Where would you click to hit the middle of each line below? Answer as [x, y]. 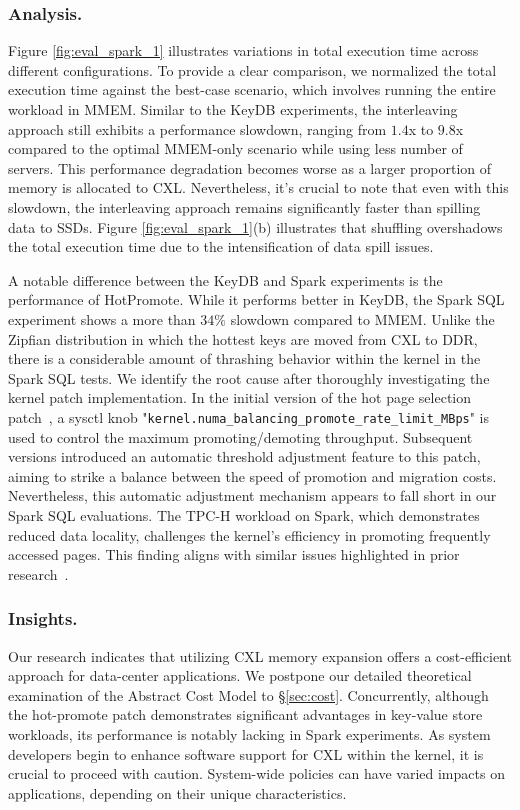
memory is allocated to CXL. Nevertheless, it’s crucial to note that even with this [258, 187]
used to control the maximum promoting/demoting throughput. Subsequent [240, 436]
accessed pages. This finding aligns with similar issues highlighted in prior [234, 554]
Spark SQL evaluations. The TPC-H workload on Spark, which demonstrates [244, 514]
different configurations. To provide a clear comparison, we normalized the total [252, 69]
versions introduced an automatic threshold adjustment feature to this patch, [244, 456]
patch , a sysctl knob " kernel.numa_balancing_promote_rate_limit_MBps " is [249, 416]
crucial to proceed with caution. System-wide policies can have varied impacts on [256, 773]
